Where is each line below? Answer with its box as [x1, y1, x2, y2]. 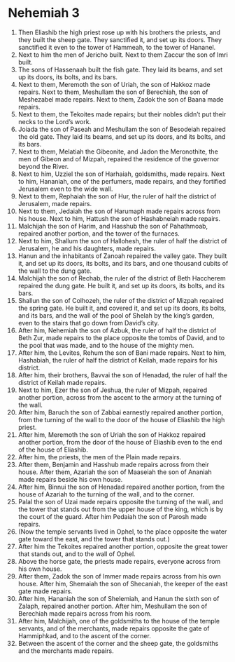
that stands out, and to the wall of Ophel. [17, 549, 136, 558]
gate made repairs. [17, 587, 73, 595]
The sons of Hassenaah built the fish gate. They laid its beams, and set [17, 65, 223, 74]
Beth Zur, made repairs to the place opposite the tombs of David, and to [17, 333, 225, 342]
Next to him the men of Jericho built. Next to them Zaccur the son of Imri [17, 50, 228, 59]
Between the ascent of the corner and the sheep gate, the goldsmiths [17, 639, 219, 647]
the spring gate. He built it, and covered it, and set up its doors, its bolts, [17, 304, 227, 312]
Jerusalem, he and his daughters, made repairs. [17, 244, 157, 252]
